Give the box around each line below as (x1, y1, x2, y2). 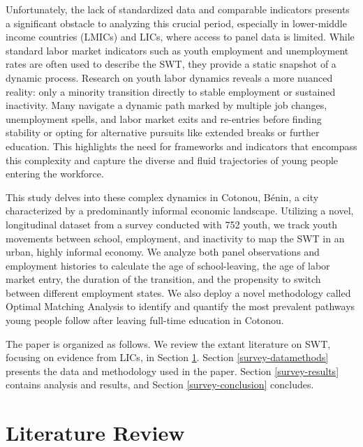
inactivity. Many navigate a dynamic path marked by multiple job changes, (6, 98, 327, 112)
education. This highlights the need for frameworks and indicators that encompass (6, 138, 357, 153)
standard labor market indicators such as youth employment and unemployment (6, 43, 349, 57)
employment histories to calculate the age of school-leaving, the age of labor (6, 258, 330, 272)
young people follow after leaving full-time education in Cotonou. (6, 313, 284, 328)
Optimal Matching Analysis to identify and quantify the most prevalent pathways (6, 299, 355, 314)
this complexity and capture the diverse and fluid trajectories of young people (6, 152, 339, 167)
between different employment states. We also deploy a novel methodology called (6, 285, 351, 300)
